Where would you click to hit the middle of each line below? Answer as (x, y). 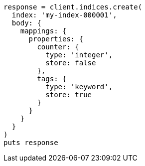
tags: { (52, 79)
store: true (69, 95)
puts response (31, 143)
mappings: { (43, 31)
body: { (26, 23)
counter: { (58, 47)
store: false (71, 63)
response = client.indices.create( (73, 7)
